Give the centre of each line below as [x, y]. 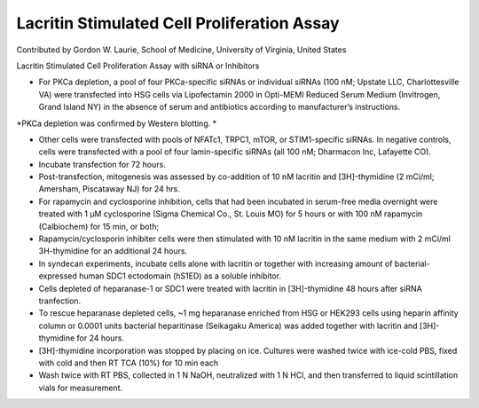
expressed [58, 276]
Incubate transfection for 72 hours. [102, 164]
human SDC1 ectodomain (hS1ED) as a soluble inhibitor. [180, 276]
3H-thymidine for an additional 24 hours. [113, 251]
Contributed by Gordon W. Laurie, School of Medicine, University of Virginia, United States [181, 50]
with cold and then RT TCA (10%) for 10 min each [129, 363]
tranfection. [60, 301]
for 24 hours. [100, 338]
